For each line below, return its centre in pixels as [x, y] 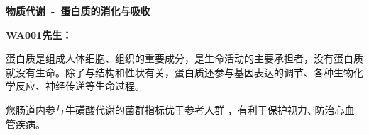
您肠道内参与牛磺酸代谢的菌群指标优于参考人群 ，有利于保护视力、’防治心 [175, 109]
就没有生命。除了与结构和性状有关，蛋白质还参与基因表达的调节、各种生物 [180, 72]
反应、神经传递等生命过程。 [80, 86]
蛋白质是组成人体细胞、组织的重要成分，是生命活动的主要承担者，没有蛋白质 [184, 58]
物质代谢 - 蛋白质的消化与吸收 [78, 11]
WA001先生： [39, 34]
